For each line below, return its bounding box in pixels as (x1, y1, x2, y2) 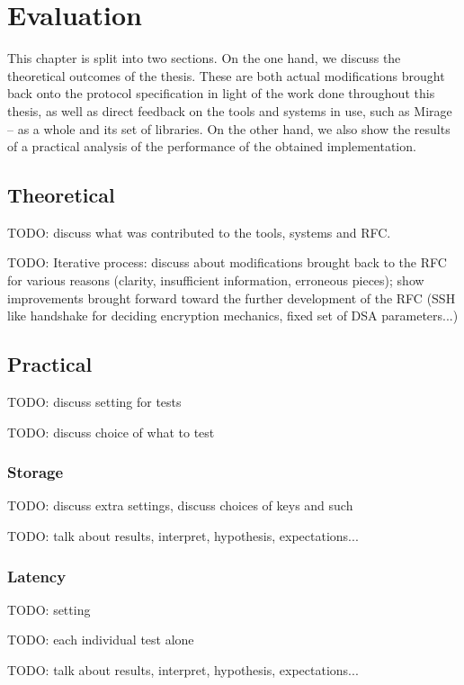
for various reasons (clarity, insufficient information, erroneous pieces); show (7, 271, 424, 290)
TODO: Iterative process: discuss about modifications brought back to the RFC (7, 253, 447, 272)
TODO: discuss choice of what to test (7, 422, 215, 441)
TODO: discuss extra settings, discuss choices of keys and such (7, 496, 353, 515)
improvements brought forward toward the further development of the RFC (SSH (7, 288, 456, 307)
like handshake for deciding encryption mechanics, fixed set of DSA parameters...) (7, 306, 459, 325)
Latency (7, 564, 67, 587)
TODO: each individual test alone (7, 630, 194, 649)
